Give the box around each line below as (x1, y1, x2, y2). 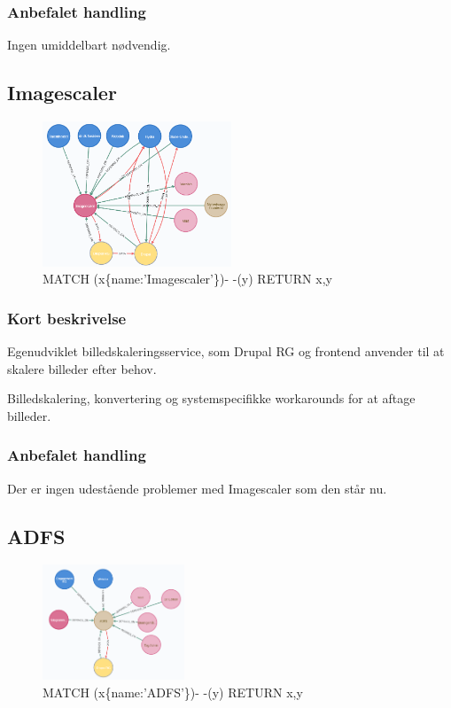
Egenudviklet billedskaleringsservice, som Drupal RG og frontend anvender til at (7, 341, 445, 360)
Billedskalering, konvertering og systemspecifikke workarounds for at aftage (7, 389, 416, 408)
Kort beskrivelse (7, 307, 127, 329)
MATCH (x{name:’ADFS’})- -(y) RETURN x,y (43, 682, 303, 701)
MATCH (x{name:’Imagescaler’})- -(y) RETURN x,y (43, 269, 332, 288)
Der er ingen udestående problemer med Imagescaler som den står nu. (7, 478, 387, 497)
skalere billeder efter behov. (7, 359, 157, 377)
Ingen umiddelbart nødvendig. (7, 35, 171, 54)
